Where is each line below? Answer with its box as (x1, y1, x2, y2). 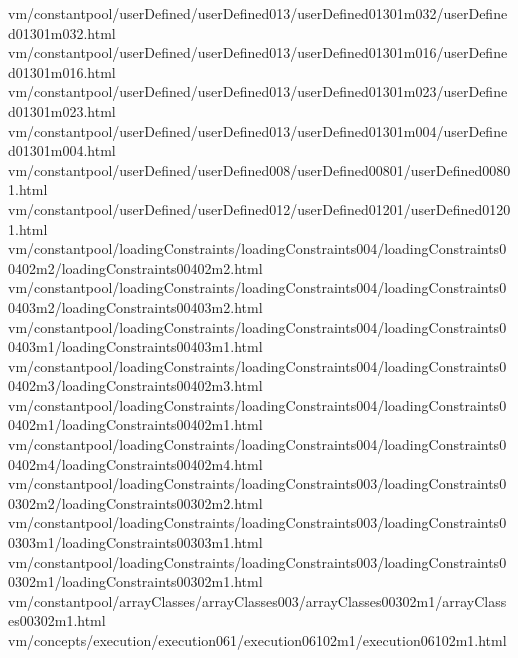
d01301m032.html (8, 22, 116, 43)
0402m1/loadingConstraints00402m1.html (8, 414, 263, 435)
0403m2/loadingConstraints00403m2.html (8, 296, 263, 317)
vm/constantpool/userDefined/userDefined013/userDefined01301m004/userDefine (8, 120, 508, 141)
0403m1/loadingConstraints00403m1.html (8, 336, 263, 357)
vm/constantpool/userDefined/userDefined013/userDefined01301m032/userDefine (8, 3, 508, 23)
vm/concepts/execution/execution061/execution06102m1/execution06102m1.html (8, 630, 507, 650)
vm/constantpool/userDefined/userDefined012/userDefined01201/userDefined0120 (8, 198, 511, 219)
